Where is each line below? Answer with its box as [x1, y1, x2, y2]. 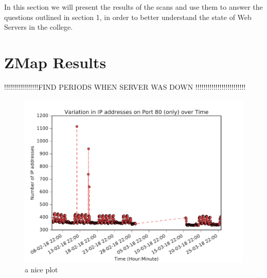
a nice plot [25, 264, 58, 275]
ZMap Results [4, 51, 106, 72]
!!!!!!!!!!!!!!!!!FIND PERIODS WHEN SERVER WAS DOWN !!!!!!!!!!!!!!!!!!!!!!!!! [4, 81, 246, 92]
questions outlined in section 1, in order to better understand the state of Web [4, 11, 252, 22]
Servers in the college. [4, 22, 73, 32]
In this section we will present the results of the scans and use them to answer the [4, 2, 263, 12]
